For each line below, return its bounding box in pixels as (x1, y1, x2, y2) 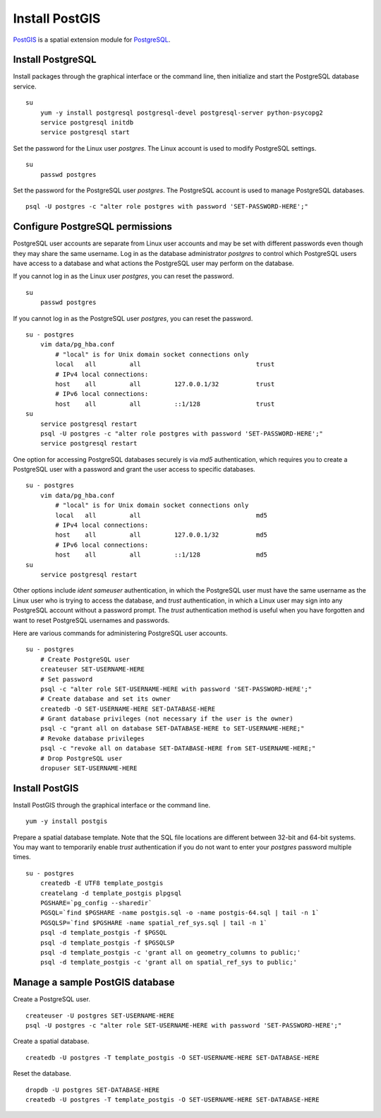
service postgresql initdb (40, 119, 134, 127)
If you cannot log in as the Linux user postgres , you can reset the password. (13, 272, 234, 281)
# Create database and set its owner (40, 695, 171, 703)
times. (13, 853, 31, 861)
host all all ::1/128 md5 (55, 551, 267, 559)
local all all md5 (55, 511, 267, 519)
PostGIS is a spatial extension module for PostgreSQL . (13, 35, 171, 44)
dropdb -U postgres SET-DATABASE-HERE (25, 1085, 160, 1094)
